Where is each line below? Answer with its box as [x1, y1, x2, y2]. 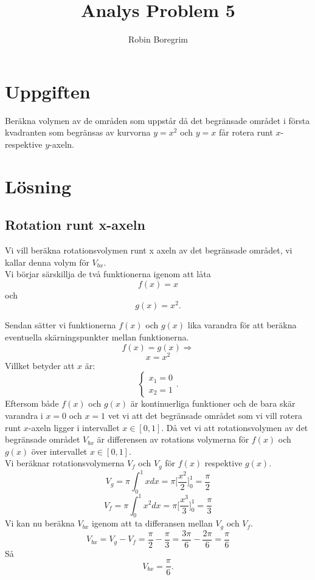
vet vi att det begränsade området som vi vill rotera [108, 409, 302, 421]
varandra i [5, 409, 43, 421]
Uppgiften [5, 78, 91, 103]
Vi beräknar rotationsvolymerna [5, 457, 125, 469]
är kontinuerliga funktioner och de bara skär [130, 397, 296, 410]
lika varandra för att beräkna [187, 319, 297, 331]
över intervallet [31, 444, 88, 457]
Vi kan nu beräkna [5, 517, 75, 530]
